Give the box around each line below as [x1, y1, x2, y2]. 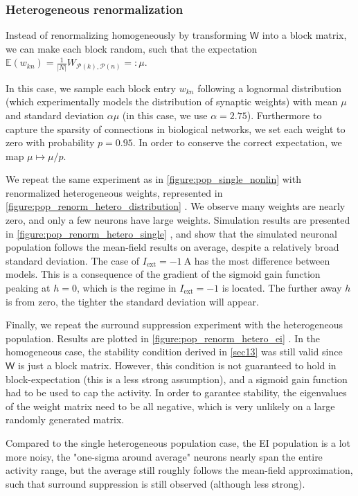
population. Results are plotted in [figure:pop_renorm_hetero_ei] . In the [6, 330, 321, 345]
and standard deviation [6, 107, 105, 122]
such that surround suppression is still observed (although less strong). [6, 476, 305, 490]
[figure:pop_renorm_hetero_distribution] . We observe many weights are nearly [6, 199, 346, 213]
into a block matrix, [262, 28, 347, 42]
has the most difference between [194, 253, 330, 267]
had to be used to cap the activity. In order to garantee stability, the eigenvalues [6, 385, 347, 400]
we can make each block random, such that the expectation [6, 41, 258, 55]
